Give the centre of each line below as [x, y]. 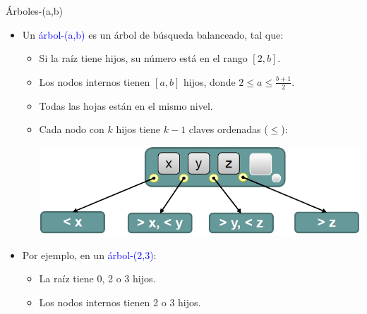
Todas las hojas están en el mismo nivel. [126, 105]
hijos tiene [138, 129]
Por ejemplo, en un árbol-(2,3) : [89, 255]
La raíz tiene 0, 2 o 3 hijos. [97, 278]
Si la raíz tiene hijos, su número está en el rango [143, 58]
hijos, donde [210, 81]
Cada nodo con [72, 129]
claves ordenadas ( [228, 129]
